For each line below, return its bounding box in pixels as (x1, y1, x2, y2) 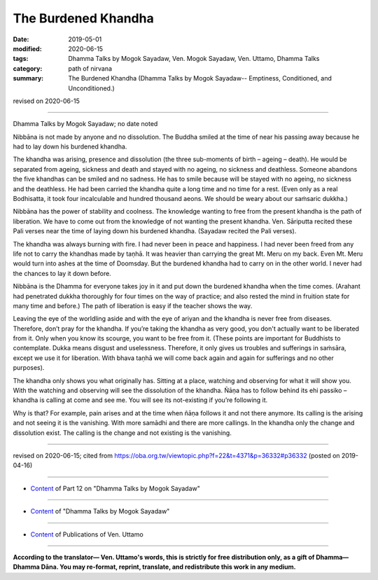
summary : (13, 74, 44, 83)
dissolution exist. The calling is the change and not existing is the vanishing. (13, 428, 232, 437)
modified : (13, 44, 42, 53)
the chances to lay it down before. (13, 269, 111, 277)
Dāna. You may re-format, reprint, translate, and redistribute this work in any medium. (41, 562, 297, 571)
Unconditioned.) (68, 84, 115, 92)
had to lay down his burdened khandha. (13, 142, 127, 151)
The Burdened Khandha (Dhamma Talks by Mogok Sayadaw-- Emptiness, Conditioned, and (68, 74, 332, 83)
